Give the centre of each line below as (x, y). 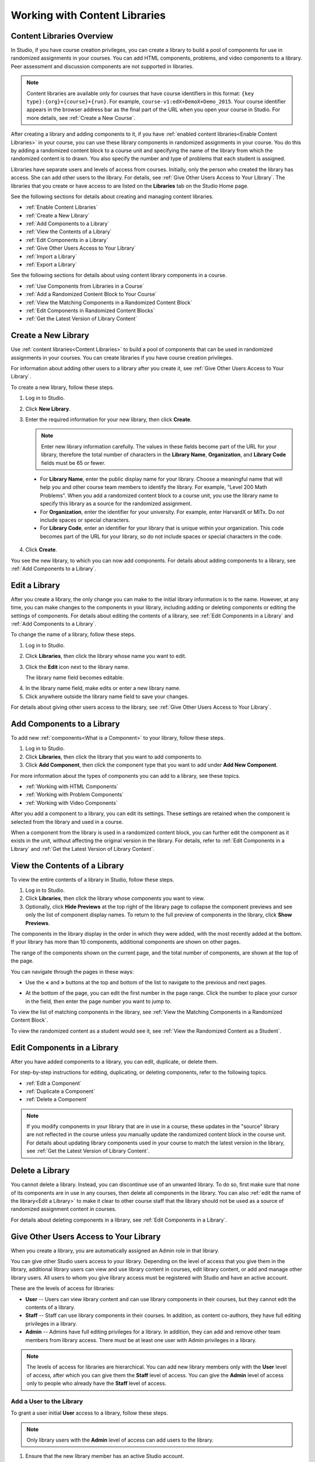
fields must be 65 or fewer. (73, 463)
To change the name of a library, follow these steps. (73, 635)
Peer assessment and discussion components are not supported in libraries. (102, 66)
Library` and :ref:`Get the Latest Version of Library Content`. (83, 849)
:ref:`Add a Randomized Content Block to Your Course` (91, 294)
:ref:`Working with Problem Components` (75, 795)
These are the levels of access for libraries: (63, 1288)
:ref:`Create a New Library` (57, 215)
